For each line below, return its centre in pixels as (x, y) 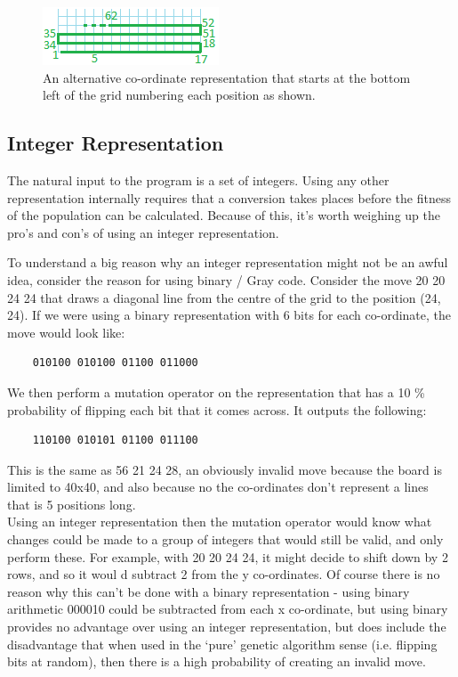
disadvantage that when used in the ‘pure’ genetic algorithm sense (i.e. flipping (222, 644)
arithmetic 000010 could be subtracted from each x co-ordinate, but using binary (228, 609)
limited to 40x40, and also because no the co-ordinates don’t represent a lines (218, 487)
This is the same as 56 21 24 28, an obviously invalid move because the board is (225, 469)
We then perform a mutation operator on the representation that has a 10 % (216, 392)
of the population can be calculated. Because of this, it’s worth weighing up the (224, 215)
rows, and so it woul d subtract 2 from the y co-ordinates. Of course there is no (224, 574)
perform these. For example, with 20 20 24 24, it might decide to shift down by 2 (228, 556)
